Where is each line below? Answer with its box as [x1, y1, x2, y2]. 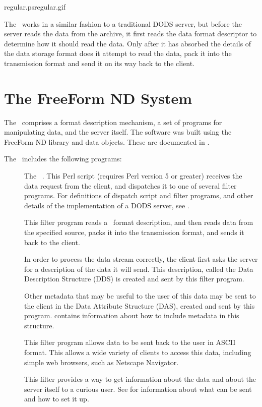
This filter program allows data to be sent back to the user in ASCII [24, 337, 236, 347]
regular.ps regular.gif [4, 2, 65, 12]
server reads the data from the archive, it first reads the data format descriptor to [4, 28, 257, 39]
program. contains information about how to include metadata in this [24, 310, 239, 321]
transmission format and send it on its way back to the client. [4, 57, 195, 68]
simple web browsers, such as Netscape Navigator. [24, 357, 179, 367]
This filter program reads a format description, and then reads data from [24, 217, 253, 227]
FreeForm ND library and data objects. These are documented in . [4, 136, 210, 147]
